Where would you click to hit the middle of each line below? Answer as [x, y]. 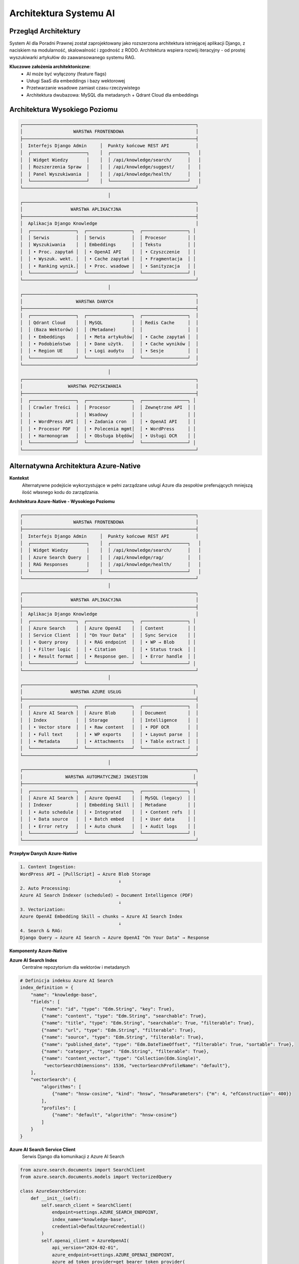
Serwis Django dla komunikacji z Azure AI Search [73, 1156]
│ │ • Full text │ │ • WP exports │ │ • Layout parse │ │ [109, 734]
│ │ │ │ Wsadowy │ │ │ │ [108, 414]
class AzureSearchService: [53, 1191]
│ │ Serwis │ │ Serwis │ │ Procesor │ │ [108, 238]
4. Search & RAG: [41, 931]
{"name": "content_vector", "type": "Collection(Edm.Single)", [121, 1058]
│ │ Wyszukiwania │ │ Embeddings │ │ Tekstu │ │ [108, 245]
